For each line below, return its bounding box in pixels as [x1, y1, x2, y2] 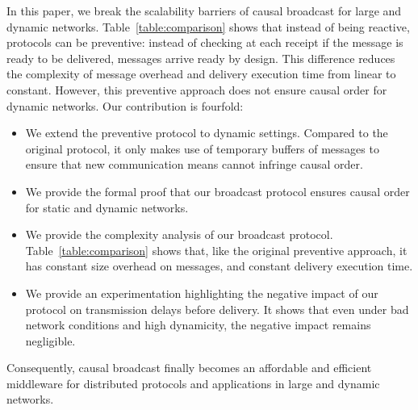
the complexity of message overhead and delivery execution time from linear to [6, 65, 396, 82]
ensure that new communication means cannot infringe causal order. [25, 156, 363, 173]
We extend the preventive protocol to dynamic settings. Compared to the [25, 124, 388, 141]
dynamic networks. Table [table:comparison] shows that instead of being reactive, [6, 18, 410, 35]
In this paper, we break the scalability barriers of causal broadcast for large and [6, 2, 402, 19]
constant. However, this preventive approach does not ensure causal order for [6, 81, 387, 98]
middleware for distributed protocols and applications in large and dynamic [6, 374, 380, 391]
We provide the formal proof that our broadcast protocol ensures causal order [25, 182, 410, 199]
